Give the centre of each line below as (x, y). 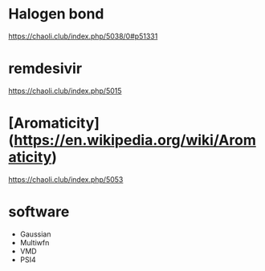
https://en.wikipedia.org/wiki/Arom (135, 140)
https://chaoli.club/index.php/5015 (65, 91)
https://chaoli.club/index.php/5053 (66, 179)
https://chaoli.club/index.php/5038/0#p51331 (83, 36)
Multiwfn (35, 242)
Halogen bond (56, 14)
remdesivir (45, 69)
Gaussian (35, 234)
